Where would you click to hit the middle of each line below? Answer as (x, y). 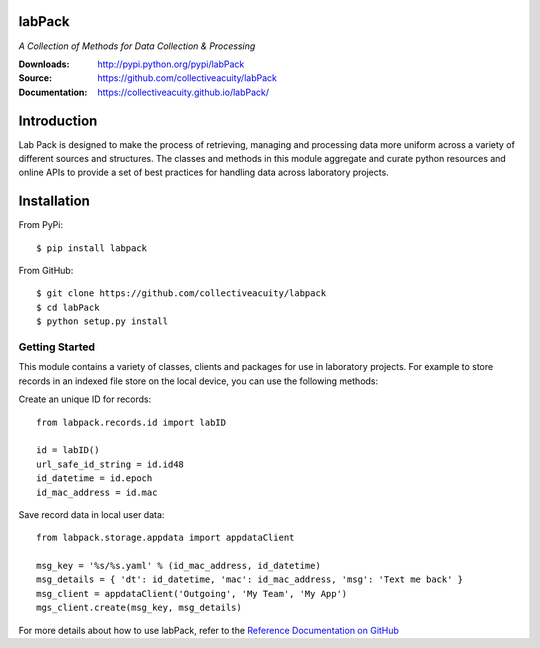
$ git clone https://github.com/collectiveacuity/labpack (181, 293)
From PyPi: (41, 225)
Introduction (58, 120)
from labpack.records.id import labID (131, 422)
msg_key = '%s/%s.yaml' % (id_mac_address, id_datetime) (179, 566)
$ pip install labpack (92, 248)
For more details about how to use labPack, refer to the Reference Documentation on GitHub (209, 630)
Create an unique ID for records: (85, 399)
